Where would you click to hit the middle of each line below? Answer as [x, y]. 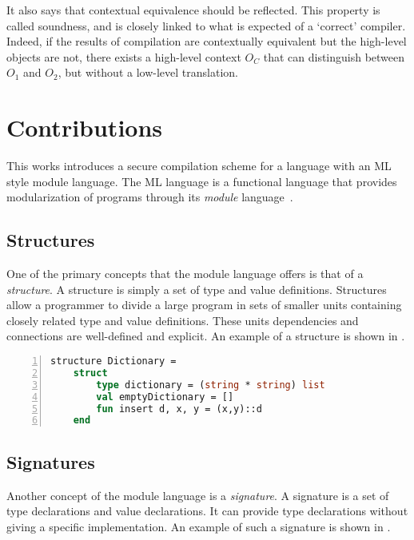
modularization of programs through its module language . [150, 197]
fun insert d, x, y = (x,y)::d [179, 409]
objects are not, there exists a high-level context [124, 56]
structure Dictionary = [113, 361]
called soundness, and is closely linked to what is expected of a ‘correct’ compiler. [206, 25]
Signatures [51, 461]
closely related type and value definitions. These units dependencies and [183, 320]
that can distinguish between [334, 56]
